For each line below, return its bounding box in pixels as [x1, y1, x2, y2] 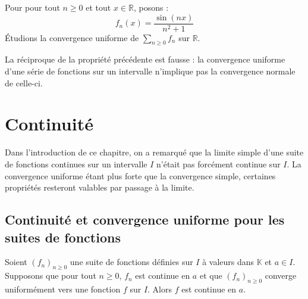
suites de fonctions [5, 228, 121, 246]
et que [199, 269, 222, 282]
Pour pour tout [5, 1, 60, 13]
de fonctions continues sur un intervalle [5, 157, 147, 170]
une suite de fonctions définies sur [70, 256, 193, 268]
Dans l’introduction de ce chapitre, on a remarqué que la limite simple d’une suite [5, 146, 304, 158]
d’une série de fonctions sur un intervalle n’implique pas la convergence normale [5, 65, 296, 77]
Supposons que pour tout [5, 269, 96, 282]
